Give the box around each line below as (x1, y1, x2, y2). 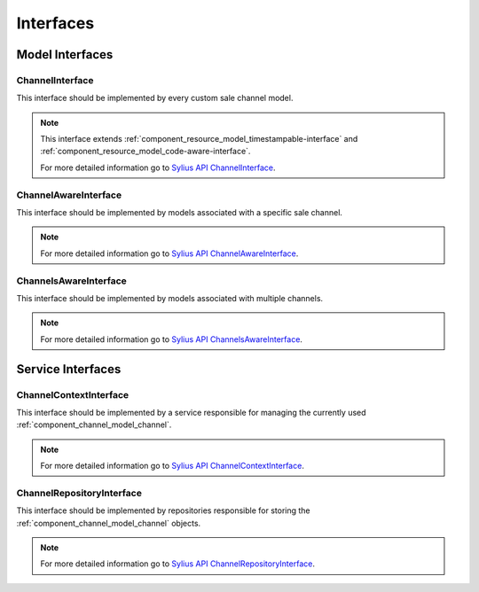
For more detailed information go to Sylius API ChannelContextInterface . (40, 461, 305, 471)
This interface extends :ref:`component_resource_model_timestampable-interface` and (40, 134, 358, 144)
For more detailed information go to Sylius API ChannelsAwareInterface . (40, 333, 303, 345)
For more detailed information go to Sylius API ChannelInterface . (40, 162, 276, 173)
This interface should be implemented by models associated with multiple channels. (16, 292, 324, 303)
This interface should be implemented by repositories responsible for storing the (16, 505, 310, 516)
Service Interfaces (16, 362, 122, 377)
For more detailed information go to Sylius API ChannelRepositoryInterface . (40, 558, 315, 569)
